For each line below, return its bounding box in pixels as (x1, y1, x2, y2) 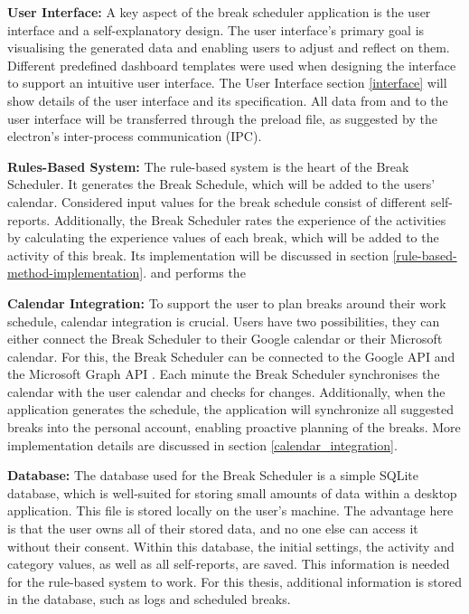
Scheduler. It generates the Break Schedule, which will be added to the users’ (7, 175, 436, 194)
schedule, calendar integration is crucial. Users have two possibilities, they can (7, 311, 440, 330)
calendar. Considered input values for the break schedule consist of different (7, 192, 427, 211)
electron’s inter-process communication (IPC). (7, 127, 262, 146)
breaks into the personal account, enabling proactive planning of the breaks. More (7, 418, 461, 437)
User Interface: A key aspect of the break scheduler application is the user (7, 3, 431, 21)
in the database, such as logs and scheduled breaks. (7, 590, 291, 609)
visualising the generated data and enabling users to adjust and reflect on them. (7, 38, 450, 57)
